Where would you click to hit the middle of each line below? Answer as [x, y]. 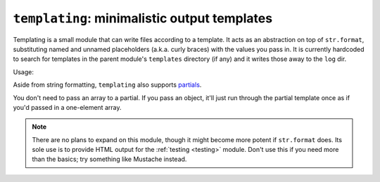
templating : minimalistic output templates [143, 18]
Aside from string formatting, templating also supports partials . [107, 85]
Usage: [24, 72]
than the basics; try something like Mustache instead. [109, 159]
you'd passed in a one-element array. [67, 107]
